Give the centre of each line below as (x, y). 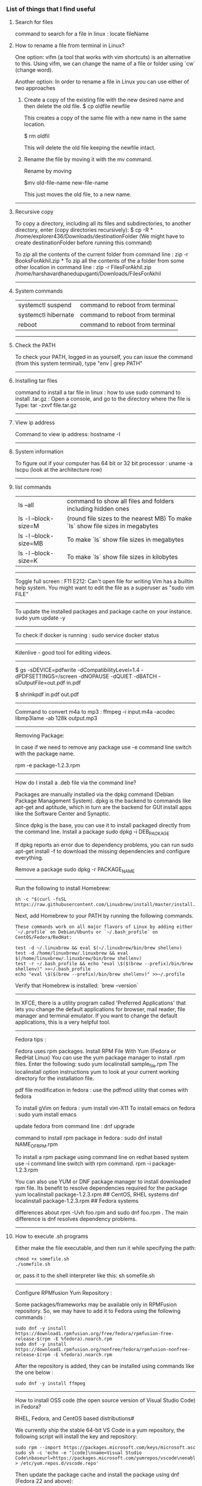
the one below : (34, 1373)
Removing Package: (40, 735)
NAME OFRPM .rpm (36, 1145)
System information (39, 452)
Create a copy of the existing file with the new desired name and (104, 100)
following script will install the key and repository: (76, 1437)
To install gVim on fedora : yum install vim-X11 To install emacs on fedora (105, 1108)
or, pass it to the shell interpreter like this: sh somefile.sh (85, 1275)
